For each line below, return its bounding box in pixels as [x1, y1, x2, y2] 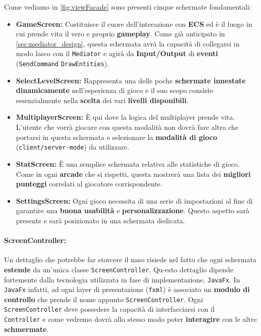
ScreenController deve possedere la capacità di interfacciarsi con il [4, 304, 215, 314]
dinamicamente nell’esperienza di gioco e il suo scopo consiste [16, 85, 214, 95]
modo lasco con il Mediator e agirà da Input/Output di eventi [16, 48, 218, 59]
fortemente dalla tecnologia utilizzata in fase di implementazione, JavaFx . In [4, 274, 240, 284]
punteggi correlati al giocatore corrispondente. [16, 178, 163, 189]
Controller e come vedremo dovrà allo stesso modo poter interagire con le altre [4, 314, 257, 324]
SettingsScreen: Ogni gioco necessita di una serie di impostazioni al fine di [16, 195, 253, 206]
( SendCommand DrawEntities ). [16, 58, 109, 69]
